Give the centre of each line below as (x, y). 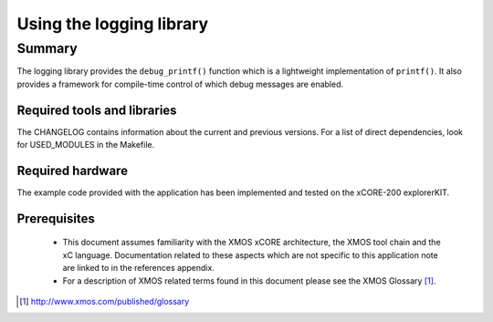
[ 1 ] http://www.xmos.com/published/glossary (105, 301)
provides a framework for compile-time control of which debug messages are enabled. (180, 84)
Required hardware (72, 170)
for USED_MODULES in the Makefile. (86, 145)
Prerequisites (56, 218)
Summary (47, 48)
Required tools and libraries (97, 110)
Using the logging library (113, 24)
